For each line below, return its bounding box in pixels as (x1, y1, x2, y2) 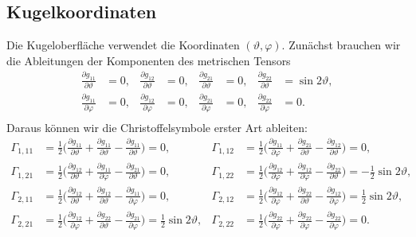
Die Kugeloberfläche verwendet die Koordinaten (6, 37, 240, 53)
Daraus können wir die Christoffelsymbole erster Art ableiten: (6, 118, 308, 135)
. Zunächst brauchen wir (281, 37, 401, 53)
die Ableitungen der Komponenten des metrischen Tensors (6, 52, 291, 68)
